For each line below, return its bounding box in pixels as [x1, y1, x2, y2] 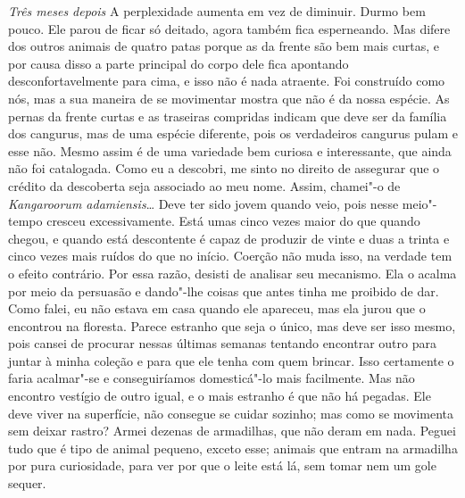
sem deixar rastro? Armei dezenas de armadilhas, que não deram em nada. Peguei [8, 421, 456, 440]
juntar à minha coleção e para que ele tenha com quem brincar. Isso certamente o [8, 351, 454, 369]
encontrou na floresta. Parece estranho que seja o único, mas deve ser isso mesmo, [8, 316, 456, 335]
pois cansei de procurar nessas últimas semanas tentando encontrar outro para [8, 334, 436, 353]
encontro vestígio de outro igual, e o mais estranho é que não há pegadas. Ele [8, 386, 431, 405]
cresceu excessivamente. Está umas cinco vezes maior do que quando [46, 212, 420, 230]
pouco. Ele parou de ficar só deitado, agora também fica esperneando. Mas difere [8, 19, 451, 37]
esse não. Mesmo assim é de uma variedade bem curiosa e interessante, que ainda [8, 141, 452, 160]
